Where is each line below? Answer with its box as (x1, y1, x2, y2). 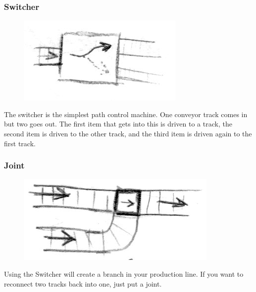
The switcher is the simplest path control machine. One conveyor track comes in (4, 109, 248, 119)
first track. (4, 138, 36, 148)
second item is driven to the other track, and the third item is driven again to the (4, 128, 252, 138)
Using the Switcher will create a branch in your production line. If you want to (4, 269, 244, 279)
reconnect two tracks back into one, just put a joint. (4, 278, 162, 289)
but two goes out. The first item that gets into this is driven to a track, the (4, 119, 232, 129)
